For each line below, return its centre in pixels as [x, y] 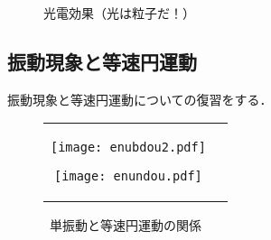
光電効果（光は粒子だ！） [119, 13]
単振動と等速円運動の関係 [125, 225]
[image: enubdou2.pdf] [128, 148]
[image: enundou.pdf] [128, 176]
